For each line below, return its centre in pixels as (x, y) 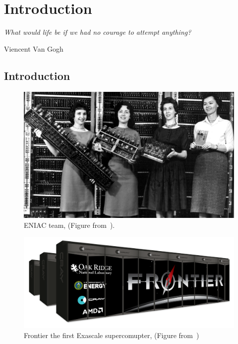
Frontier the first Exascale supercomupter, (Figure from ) (112, 335)
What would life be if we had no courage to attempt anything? (98, 32)
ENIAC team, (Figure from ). (69, 225)
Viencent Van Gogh (34, 48)
